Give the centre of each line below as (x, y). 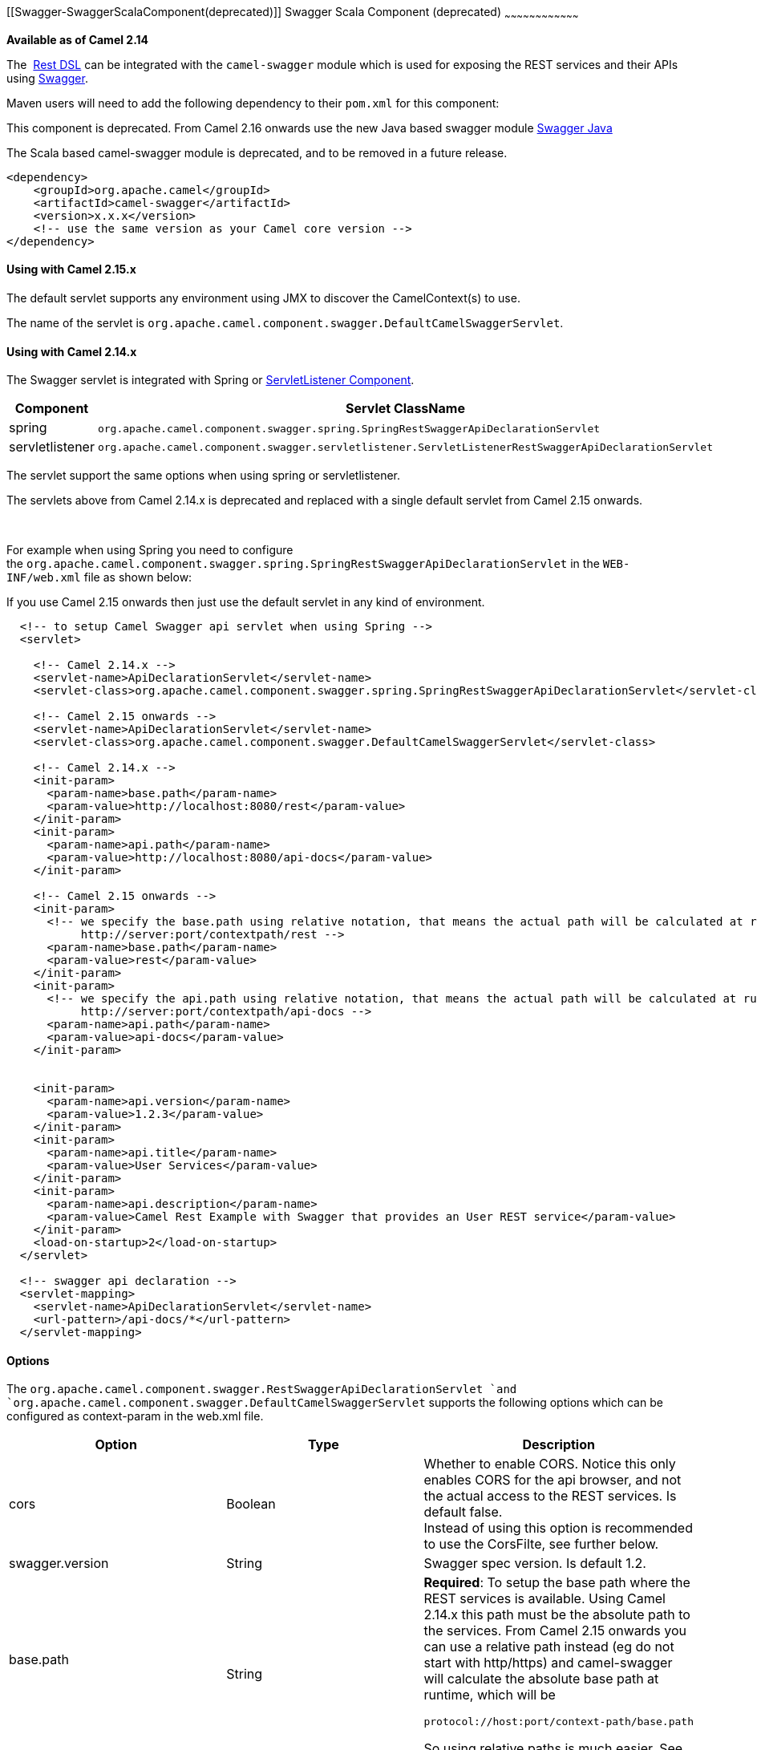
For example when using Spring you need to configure (150, 550)
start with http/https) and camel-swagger (548, 1663)
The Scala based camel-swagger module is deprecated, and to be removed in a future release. (257, 152)
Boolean (251, 1504)
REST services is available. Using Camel (544, 1599)
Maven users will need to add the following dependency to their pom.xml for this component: (253, 103)
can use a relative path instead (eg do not (549, 1647)
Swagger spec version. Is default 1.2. (535, 1564)
